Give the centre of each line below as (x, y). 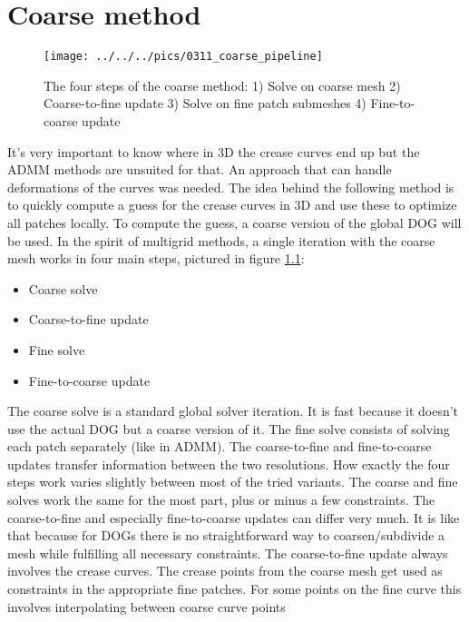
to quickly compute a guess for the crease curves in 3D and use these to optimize (232, 205)
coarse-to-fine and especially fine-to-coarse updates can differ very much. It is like (234, 517)
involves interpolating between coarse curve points (147, 606)
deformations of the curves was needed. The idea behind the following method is (231, 187)
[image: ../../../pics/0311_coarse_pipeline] (183, 57)
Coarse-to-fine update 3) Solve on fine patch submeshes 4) (205, 103)
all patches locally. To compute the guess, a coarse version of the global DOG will (234, 222)
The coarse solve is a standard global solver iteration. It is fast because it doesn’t (233, 411)
